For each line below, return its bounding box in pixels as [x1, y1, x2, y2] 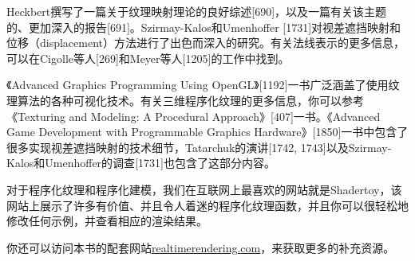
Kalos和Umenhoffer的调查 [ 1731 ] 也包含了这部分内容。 [6, 154, 275, 171]
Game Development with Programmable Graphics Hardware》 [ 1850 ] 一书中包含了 [6, 123, 409, 140]
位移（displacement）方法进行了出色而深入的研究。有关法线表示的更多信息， [6, 34, 405, 51]
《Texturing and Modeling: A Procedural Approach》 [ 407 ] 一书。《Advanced [6, 107, 381, 124]
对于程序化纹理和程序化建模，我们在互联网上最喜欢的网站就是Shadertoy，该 [6, 181, 402, 197]
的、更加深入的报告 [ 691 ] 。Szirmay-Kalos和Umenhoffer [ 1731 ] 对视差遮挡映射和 [6, 18, 401, 35]
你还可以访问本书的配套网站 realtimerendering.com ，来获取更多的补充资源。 [6, 239, 395, 255]
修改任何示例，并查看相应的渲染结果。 [6, 212, 207, 229]
